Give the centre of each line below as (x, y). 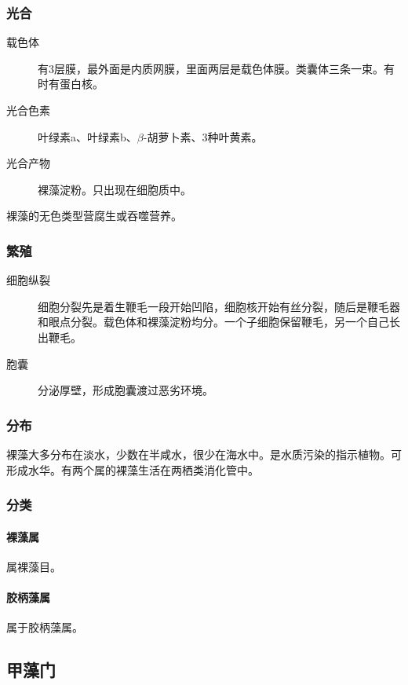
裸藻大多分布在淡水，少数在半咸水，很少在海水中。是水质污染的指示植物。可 (204, 454)
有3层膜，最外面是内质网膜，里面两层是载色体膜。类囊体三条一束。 (211, 68)
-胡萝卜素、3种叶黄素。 (203, 136)
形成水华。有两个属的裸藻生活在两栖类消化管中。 (133, 469)
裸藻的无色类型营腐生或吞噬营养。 (94, 216)
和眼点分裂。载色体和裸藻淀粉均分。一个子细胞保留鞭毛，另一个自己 (213, 322)
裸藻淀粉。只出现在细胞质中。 (115, 189)
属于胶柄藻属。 (45, 627)
